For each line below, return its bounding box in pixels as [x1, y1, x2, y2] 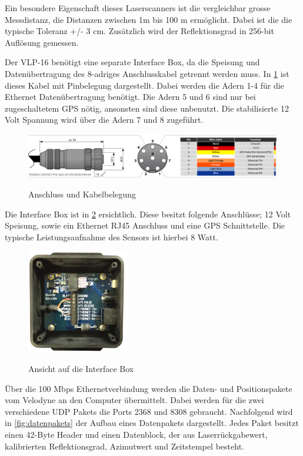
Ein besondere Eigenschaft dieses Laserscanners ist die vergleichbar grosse [5, 2, 271, 14]
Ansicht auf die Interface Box [28, 363, 134, 374]
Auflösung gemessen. [5, 36, 79, 48]
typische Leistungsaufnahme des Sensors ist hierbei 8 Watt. [5, 230, 218, 243]
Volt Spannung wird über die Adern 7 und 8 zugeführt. [5, 113, 204, 126]
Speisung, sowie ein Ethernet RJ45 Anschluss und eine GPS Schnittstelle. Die [5, 219, 285, 232]
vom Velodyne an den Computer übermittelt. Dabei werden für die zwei [5, 394, 264, 406]
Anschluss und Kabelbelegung [28, 188, 136, 200]
